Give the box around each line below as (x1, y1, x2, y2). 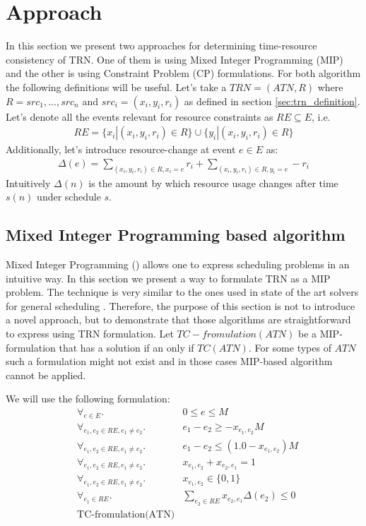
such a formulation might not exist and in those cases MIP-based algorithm (6, 354, 333, 369)
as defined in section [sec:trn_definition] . (184, 93, 360, 108)
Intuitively (6, 175, 51, 190)
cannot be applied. (6, 367, 86, 382)
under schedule (37, 189, 101, 204)
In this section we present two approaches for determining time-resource (6, 38, 317, 53)
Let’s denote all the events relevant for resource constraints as (6, 109, 273, 124)
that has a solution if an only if (59, 340, 194, 354)
